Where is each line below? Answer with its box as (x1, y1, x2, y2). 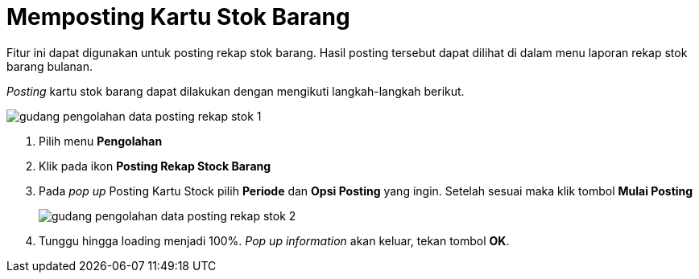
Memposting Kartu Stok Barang (6, 3, 350, 31)
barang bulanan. (6, 59, 93, 73)
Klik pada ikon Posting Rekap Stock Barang (39, 158, 271, 173)
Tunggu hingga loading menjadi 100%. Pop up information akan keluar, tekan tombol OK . (39, 233, 510, 248)
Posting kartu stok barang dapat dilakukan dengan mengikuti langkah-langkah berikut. (6, 84, 465, 98)
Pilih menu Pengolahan (39, 133, 163, 148)
